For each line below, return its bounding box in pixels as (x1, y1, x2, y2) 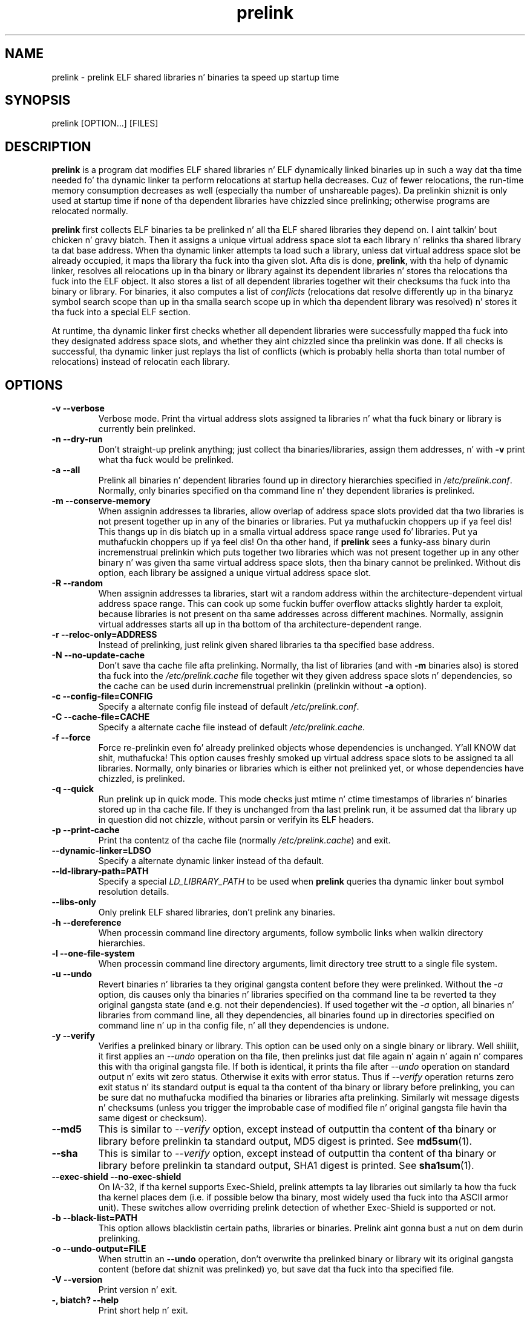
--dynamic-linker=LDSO (51, 845, 151, 856)
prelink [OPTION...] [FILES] (51, 118, 159, 129)
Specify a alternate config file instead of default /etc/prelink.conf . (98, 701, 359, 712)
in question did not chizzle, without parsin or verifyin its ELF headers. (98, 814, 374, 825)
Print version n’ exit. (98, 1285, 177, 1295)
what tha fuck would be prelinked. (98, 454, 234, 465)
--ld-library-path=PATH (51, 866, 149, 877)
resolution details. (98, 886, 169, 897)
